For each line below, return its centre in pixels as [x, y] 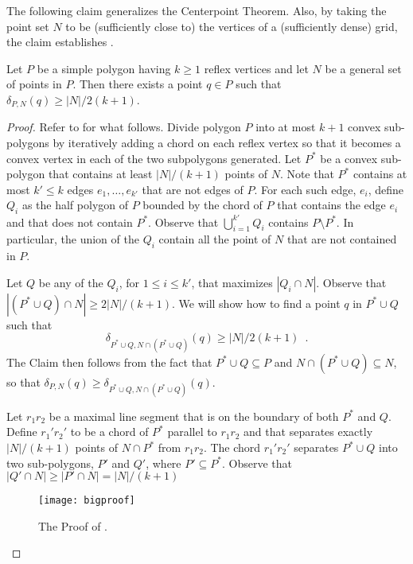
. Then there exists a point [138, 84]
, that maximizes [232, 282]
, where [164, 463]
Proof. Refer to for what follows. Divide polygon [124, 127]
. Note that [307, 174]
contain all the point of [215, 239]
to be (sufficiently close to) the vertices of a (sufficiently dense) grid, [232, 26]
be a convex [349, 158]
